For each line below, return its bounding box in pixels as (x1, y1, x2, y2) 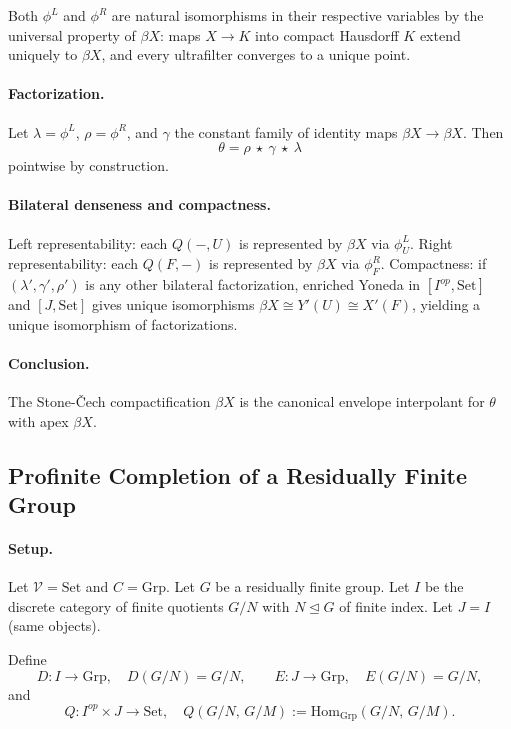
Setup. (8, 538, 53, 559)
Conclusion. (8, 352, 90, 373)
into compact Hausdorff (255, 24, 399, 45)
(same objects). (8, 615, 101, 636)
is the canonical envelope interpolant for (239, 391, 485, 412)
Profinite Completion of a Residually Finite (8, 459, 467, 490)
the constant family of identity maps (174, 121, 398, 142)
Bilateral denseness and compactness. (8, 194, 271, 215)
